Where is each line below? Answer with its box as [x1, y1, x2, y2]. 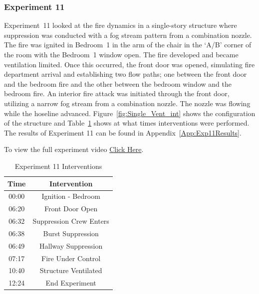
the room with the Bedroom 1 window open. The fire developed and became [4, 49, 239, 59]
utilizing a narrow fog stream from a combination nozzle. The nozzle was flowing [4, 98, 251, 108]
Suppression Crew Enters [32, 216, 109, 226]
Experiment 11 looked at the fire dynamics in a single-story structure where [4, 20, 237, 30]
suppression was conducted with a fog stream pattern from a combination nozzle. [4, 29, 252, 40]
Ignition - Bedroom [41, 191, 100, 201]
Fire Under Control [41, 253, 101, 263]
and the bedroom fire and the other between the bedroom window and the [4, 78, 232, 89]
